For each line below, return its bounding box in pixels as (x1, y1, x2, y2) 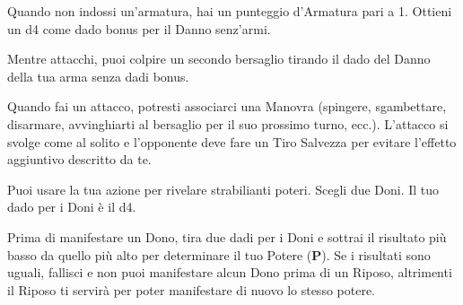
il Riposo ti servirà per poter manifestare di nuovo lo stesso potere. (7, 280, 375, 299)
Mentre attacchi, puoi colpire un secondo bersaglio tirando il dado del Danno (7, 49, 431, 68)
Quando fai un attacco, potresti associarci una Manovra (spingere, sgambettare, (7, 97, 447, 116)
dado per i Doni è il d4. (7, 197, 136, 216)
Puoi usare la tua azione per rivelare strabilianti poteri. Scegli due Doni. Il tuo (7, 179, 440, 198)
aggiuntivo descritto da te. (7, 150, 152, 169)
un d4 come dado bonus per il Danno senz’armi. (7, 19, 271, 38)
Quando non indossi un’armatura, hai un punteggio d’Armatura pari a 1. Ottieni (7, 2, 452, 20)
